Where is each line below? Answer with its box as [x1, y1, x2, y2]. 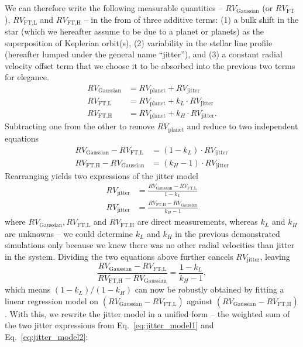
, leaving [260, 250, 290, 262]
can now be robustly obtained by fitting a [135, 283, 284, 296]
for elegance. [5, 71, 49, 83]
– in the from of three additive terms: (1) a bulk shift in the [84, 13, 299, 25]
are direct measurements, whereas [137, 215, 258, 228]
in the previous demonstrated [175, 227, 280, 239]
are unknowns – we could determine [5, 227, 133, 239]
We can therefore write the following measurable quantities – [5, 2, 223, 13]
